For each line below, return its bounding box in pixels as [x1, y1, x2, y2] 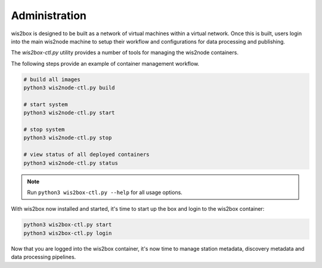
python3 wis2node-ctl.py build [23, 84, 116, 91]
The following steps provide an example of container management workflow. [11, 60, 200, 67]
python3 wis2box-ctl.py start [23, 221, 112, 228]
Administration [11, 9, 86, 22]
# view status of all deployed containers [23, 151, 150, 158]
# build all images [23, 76, 80, 83]
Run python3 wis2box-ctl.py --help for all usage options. [27, 189, 183, 196]
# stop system [23, 126, 65, 133]
